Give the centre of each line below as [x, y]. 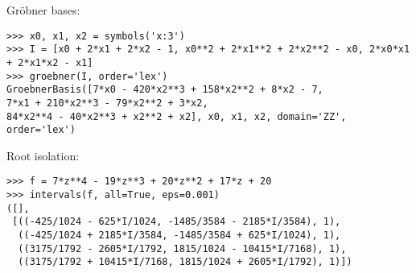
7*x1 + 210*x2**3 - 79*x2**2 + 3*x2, [107, 103]
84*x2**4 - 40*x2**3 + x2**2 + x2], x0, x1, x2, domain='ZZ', [177, 116]
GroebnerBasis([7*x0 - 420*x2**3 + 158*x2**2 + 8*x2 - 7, [165, 90]
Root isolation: [43, 155]
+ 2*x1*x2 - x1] [50, 62]
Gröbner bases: [43, 10]
